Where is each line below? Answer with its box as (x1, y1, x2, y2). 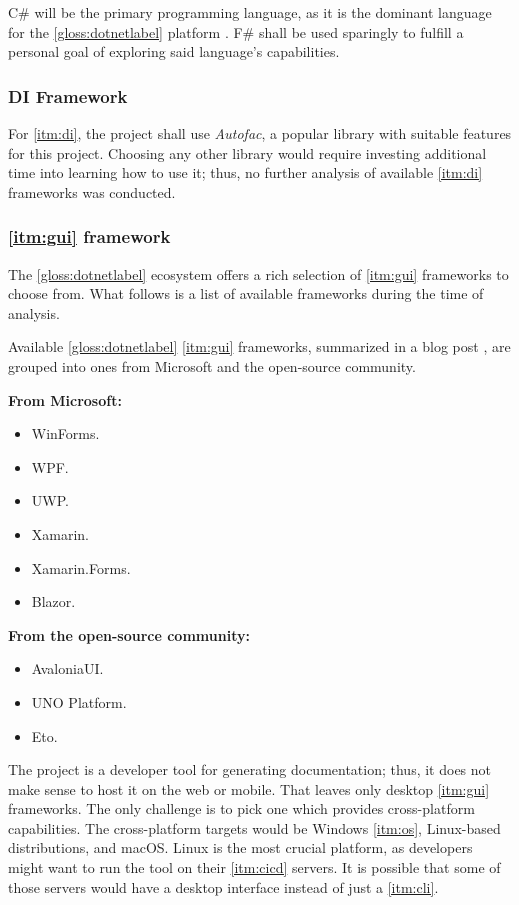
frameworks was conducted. (8, 181, 176, 202)
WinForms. (31, 423, 100, 444)
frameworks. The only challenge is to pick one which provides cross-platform (8, 798, 475, 819)
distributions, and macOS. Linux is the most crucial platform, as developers (8, 837, 473, 858)
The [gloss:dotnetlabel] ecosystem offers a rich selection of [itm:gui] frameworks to (8, 263, 509, 284)
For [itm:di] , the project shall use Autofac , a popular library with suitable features (8, 123, 512, 143)
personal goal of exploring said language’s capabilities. (8, 41, 340, 62)
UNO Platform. (31, 691, 127, 712)
